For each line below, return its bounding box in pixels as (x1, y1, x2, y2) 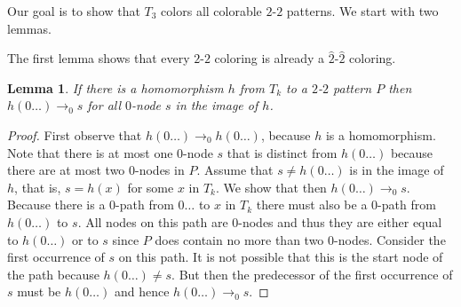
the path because (7, 264, 99, 283)
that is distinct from (227, 143, 338, 161)
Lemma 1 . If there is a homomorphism (7, 78, 224, 97)
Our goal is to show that (7, 2, 140, 20)
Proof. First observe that (7, 125, 142, 144)
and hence (114, 282, 170, 301)
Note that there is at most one (7, 143, 173, 161)
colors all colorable (161, 2, 262, 20)
